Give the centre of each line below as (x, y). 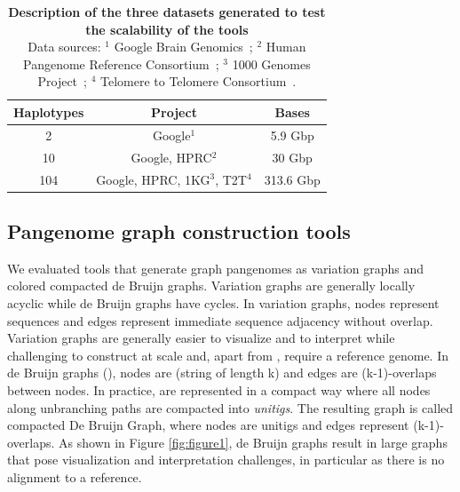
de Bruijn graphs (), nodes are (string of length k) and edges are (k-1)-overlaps (222, 373)
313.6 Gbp (292, 179)
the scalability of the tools (167, 29)
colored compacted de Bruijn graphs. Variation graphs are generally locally (211, 286)
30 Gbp (292, 157)
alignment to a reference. (75, 476)
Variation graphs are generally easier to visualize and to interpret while (201, 338)
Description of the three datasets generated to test (167, 12)
